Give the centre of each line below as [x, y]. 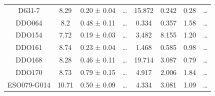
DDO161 [29, 47]
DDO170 [29, 72]
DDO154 [29, 35]
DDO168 [29, 60]
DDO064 [29, 22]
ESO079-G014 [29, 84]
